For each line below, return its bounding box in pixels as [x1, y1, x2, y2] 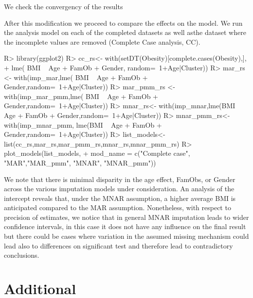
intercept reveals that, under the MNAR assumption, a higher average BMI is [4, 193, 236, 203]
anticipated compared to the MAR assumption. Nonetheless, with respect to [4, 202, 231, 213]
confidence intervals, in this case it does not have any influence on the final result [4, 221, 246, 232]
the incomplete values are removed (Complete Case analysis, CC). [4, 36, 200, 47]
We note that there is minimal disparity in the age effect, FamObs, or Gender [4, 174, 235, 184]
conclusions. [4, 250, 39, 260]
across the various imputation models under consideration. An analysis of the [4, 183, 235, 194]
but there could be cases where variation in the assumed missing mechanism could [4, 231, 249, 241]
